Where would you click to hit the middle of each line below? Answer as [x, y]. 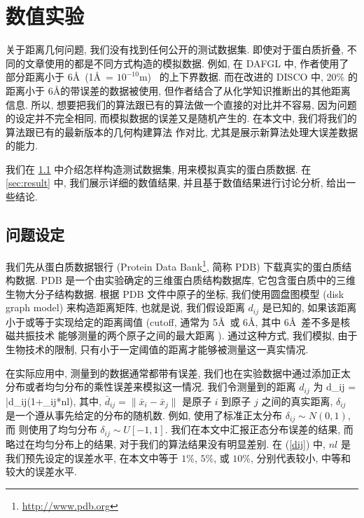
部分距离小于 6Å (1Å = [59, 77]
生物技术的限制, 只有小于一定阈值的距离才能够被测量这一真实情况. [157, 349]
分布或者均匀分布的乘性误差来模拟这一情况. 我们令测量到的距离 [151, 387]
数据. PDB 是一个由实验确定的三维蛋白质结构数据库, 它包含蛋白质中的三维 [185, 280]
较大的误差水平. [41, 471]
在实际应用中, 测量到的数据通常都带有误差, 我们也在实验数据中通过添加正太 [178, 373]
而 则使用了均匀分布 [51, 429]
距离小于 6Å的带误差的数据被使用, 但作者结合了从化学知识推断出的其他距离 [178, 90]
